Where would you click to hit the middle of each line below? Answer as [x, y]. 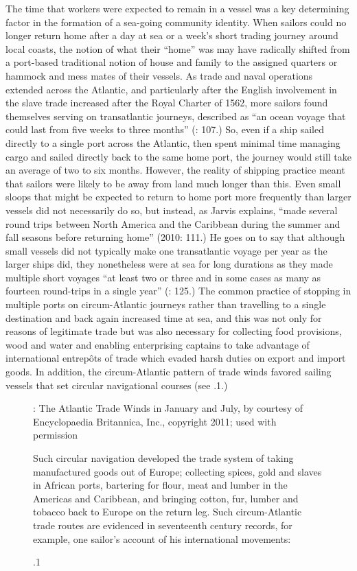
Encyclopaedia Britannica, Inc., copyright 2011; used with [155, 421]
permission [56, 435]
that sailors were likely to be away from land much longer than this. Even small [173, 183]
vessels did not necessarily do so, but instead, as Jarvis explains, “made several [172, 210]
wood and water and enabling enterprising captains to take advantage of [158, 344]
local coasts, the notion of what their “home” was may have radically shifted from [178, 48]
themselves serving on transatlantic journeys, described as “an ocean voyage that [176, 116]
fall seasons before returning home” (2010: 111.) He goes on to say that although [175, 237]
